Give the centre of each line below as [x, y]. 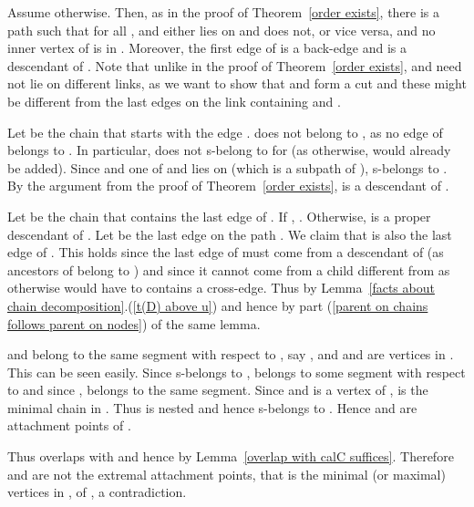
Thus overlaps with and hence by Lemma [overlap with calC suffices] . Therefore [231, 456]
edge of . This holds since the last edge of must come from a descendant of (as [226, 252]
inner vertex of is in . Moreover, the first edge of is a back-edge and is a [207, 48]
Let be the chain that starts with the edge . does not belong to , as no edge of [225, 132]
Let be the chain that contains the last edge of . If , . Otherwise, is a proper [219, 216]
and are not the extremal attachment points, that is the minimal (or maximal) [227, 474]
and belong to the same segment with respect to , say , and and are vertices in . [231, 354]
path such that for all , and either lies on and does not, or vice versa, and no [222, 30]
